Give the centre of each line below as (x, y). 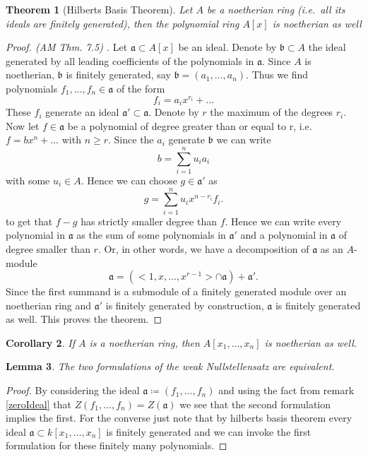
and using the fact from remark (286, 390)
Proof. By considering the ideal (73, 390)
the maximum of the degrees (272, 112)
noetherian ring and (49, 305)
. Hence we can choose (129, 180)
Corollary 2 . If (40, 342)
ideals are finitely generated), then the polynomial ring (123, 23)
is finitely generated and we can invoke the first (209, 431)
